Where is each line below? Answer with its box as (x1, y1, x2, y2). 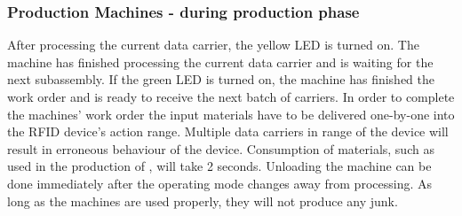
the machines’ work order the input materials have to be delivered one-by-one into (7, 104, 455, 123)
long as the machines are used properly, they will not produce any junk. (7, 191, 398, 210)
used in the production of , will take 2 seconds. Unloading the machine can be (7, 157, 432, 175)
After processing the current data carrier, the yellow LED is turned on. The (7, 35, 419, 54)
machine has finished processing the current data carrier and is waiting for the (7, 52, 434, 71)
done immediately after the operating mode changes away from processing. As (7, 174, 432, 192)
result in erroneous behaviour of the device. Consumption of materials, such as (7, 139, 434, 158)
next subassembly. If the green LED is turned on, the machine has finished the (7, 70, 435, 89)
